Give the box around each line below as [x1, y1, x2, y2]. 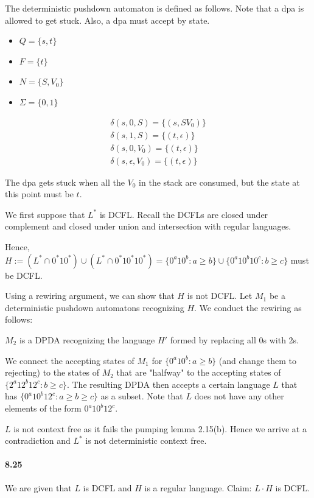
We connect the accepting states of [5, 354, 134, 366]
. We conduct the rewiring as [194, 301, 302, 314]
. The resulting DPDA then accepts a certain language [66, 377, 270, 390]
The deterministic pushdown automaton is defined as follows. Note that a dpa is [5, 2, 304, 14]
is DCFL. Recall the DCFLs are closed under [99, 208, 268, 220]
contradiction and [5, 434, 71, 447]
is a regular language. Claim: [144, 481, 252, 494]
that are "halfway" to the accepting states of [116, 366, 281, 379]
